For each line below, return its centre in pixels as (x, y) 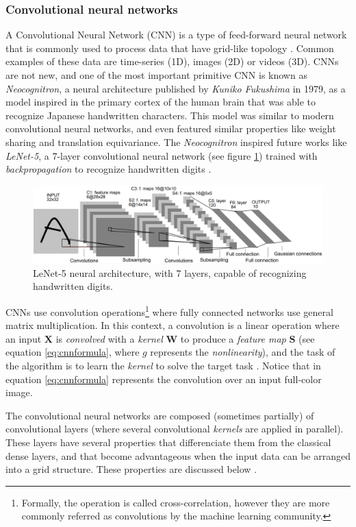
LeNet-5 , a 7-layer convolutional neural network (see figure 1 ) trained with (162, 155)
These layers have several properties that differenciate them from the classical (168, 442)
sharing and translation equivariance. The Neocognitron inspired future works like (176, 142)
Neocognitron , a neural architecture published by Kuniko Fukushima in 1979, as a (176, 88)
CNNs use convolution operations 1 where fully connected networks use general (169, 310)
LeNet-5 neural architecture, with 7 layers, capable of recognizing (170, 272)
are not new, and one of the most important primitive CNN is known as (156, 75)
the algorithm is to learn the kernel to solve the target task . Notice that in (163, 366)
